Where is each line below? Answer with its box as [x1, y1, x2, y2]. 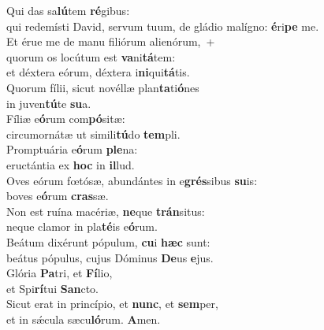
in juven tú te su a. [6, 95, 91, 111]
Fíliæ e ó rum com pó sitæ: [6, 110, 125, 127]
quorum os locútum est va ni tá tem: [6, 48, 176, 65]
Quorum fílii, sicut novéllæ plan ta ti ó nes [6, 79, 199, 95]
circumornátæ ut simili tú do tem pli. [6, 125, 181, 142]
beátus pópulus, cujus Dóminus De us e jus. [6, 249, 214, 265]
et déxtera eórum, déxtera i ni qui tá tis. [6, 64, 190, 80]
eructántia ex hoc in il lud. [6, 156, 135, 172]
